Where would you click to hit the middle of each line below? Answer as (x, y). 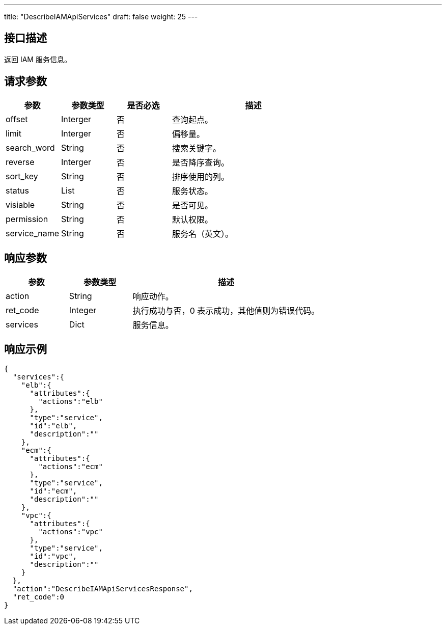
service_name (32, 233)
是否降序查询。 (200, 162)
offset (17, 119)
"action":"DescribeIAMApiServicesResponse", (103, 589)
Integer (83, 310)
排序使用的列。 (200, 176)
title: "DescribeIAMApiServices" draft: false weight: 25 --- (101, 17)
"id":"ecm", (53, 491)
